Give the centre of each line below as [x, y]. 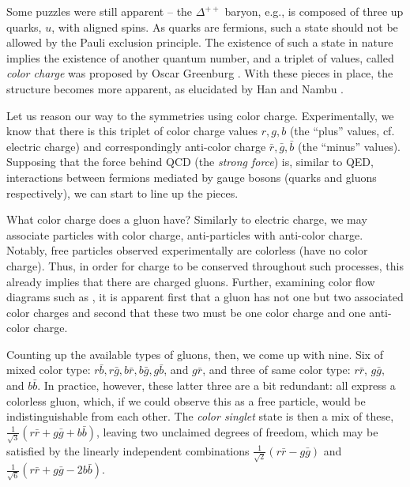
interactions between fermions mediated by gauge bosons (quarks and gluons [192, 177]
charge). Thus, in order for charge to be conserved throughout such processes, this [205, 265]
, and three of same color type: [276, 370]
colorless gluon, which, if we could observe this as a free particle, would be [186, 400]
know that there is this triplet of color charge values [132, 131]
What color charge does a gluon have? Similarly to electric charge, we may [187, 219]
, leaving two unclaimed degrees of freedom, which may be [237, 431]
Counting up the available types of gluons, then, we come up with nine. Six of [195, 354]
